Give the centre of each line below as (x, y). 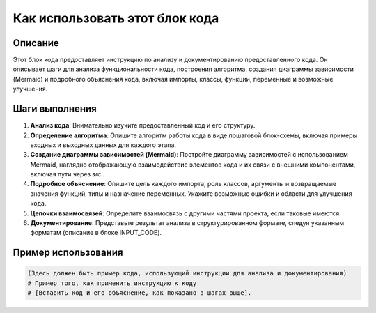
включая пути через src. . (68, 174)
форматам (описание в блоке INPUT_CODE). (96, 233)
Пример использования (68, 253)
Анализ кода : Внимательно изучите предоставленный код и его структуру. (143, 125)
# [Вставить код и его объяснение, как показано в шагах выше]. (140, 293)
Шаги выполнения (55, 109)
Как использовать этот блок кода (116, 18)
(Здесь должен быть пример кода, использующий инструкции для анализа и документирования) (187, 273)
